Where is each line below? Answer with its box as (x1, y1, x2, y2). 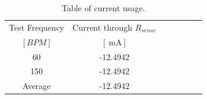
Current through (72, 21, 133, 33)
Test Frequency (9, 21, 65, 33)
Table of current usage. (61, 2, 145, 14)
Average (22, 80, 51, 92)
